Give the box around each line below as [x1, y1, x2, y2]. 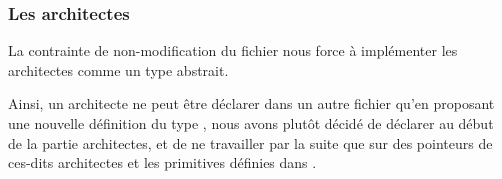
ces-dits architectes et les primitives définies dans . [8, 152, 317, 173]
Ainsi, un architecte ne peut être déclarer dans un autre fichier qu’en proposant [8, 93, 495, 114]
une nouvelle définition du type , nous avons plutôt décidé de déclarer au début [8, 113, 494, 133]
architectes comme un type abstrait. [8, 59, 229, 80]
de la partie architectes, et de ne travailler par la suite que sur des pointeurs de [8, 132, 493, 153]
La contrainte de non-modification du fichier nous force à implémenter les [8, 40, 458, 61]
